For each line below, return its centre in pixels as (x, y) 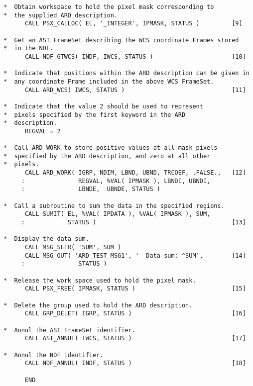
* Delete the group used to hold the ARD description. (98, 305)
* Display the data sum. (46, 239)
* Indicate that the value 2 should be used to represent (103, 106)
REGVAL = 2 (43, 131)
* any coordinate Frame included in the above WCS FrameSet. (109, 81)
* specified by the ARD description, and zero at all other (107, 156)
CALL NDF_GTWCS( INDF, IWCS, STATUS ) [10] (135, 56)
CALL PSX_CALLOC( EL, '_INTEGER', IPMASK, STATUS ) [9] (133, 24)
